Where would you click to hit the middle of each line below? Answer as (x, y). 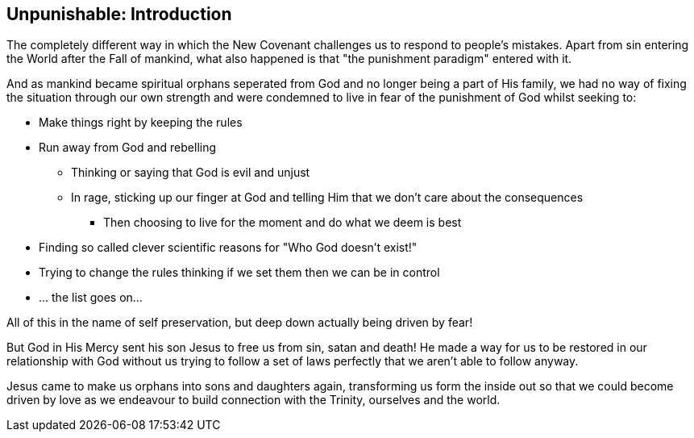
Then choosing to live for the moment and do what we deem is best (283, 223)
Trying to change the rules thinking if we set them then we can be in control (239, 273)
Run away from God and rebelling (128, 148)
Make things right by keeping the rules (141, 123)
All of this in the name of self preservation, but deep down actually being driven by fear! (240, 323)
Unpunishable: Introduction (119, 14)
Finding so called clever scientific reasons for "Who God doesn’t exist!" (228, 248)
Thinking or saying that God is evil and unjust (191, 173)
